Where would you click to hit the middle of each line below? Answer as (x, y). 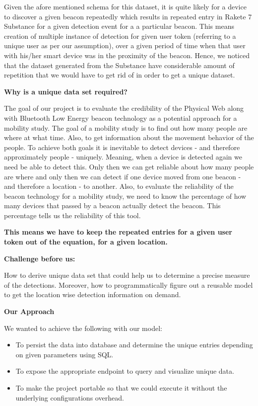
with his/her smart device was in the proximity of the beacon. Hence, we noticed (127, 55)
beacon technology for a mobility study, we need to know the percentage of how (125, 196)
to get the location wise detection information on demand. (93, 294)
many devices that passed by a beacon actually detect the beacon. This (112, 205)
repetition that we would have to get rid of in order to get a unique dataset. (120, 75)
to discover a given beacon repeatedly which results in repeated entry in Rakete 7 (128, 16)
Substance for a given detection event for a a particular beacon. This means (119, 26)
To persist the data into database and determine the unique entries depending (134, 345)
